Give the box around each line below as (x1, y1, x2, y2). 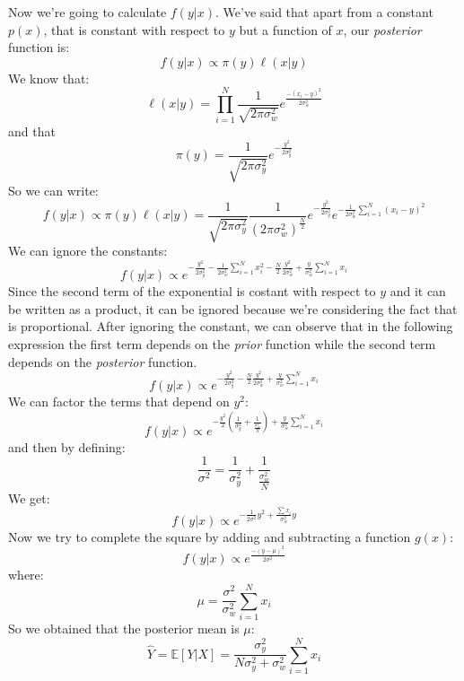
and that (8, 121, 56, 140)
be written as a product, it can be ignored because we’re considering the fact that (8, 299, 458, 318)
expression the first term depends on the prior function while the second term (8, 334, 436, 353)
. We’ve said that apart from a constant (214, 3, 433, 21)
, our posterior (343, 20, 422, 39)
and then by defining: (8, 437, 126, 456)
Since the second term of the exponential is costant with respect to (8, 282, 376, 301)
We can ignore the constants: (8, 241, 168, 260)
